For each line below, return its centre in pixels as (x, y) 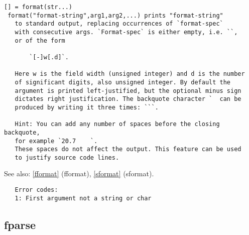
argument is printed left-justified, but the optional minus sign (128, 91)
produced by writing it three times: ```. (87, 107)
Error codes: (36, 190)
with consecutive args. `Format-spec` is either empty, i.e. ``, (126, 32)
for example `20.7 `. (56, 141)
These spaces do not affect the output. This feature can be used (128, 149)
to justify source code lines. (67, 157)
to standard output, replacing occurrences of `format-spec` (119, 24)
